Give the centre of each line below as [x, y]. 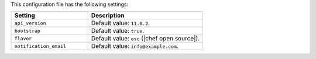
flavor [23, 38]
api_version [30, 23]
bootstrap [28, 31]
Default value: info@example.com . [135, 46]
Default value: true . [118, 31]
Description [108, 16]
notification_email [40, 46]
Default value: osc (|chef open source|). [145, 39]
